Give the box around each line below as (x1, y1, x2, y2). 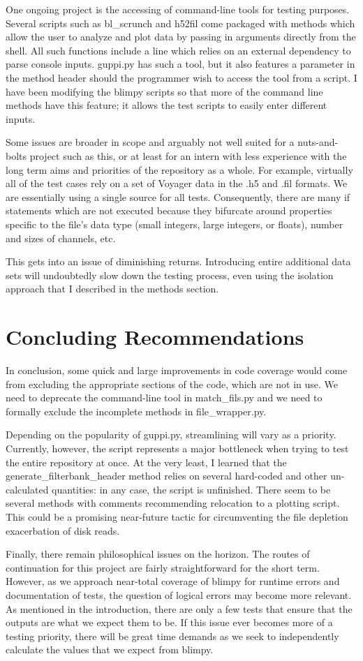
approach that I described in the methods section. (6, 281, 219, 296)
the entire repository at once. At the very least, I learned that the (6, 454, 287, 469)
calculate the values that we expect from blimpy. (6, 642, 214, 657)
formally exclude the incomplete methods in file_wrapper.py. (6, 403, 267, 418)
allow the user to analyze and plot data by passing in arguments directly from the (6, 29, 356, 44)
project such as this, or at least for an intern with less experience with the (29, 148, 347, 163)
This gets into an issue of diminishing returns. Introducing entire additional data (6, 254, 351, 269)
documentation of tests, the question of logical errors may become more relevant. (6, 587, 352, 602)
